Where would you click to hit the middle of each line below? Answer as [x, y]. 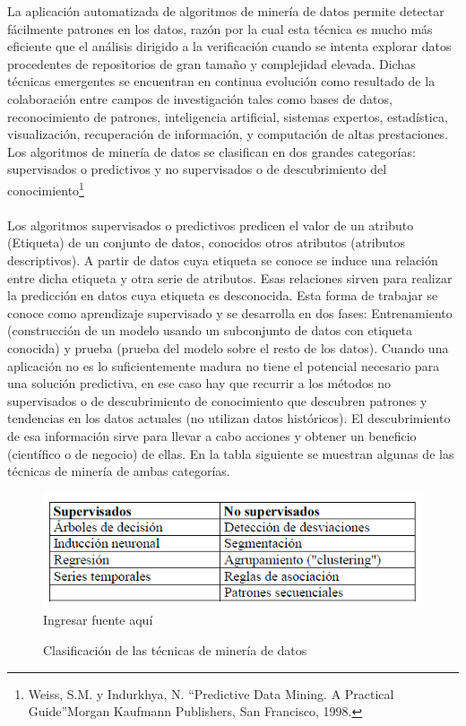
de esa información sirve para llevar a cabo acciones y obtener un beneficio [212, 435]
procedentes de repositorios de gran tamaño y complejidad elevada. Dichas [211, 63]
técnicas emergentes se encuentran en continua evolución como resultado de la [221, 81]
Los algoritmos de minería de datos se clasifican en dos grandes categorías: [211, 151]
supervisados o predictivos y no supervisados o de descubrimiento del [197, 169]
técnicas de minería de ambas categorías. [119, 471]
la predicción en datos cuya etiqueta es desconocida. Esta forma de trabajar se [223, 295]
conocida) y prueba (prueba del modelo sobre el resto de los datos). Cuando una [228, 347]
